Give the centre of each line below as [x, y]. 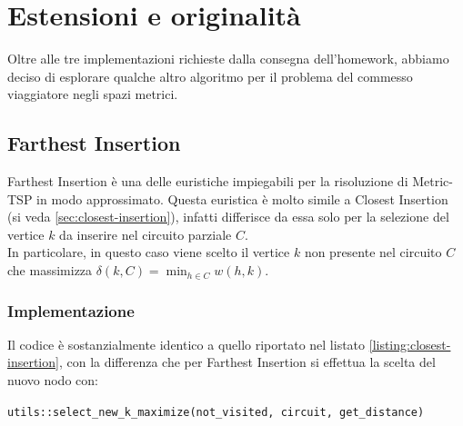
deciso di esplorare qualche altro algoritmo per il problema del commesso [210, 76]
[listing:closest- [410, 344]
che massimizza [50, 270]
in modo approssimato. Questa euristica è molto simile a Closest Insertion [242, 198]
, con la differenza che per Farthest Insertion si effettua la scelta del [247, 362]
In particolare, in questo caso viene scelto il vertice [149, 252]
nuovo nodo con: [53, 380]
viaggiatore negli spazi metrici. [93, 94]
